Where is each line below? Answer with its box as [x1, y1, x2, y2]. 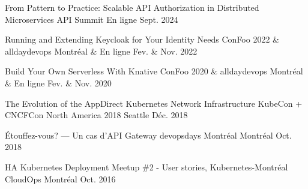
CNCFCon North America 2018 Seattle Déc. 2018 [5, 109, 188, 121]
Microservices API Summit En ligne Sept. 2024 [5, 13, 178, 25]
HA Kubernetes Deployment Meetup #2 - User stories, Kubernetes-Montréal [5, 160, 288, 173]
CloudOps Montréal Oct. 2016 [5, 172, 116, 185]
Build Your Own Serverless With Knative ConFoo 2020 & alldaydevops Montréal [5, 65, 303, 77]
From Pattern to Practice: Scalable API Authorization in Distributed [5, 1, 259, 13]
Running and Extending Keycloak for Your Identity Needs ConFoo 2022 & [5, 33, 279, 46]
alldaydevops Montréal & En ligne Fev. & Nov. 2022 [5, 44, 198, 57]
